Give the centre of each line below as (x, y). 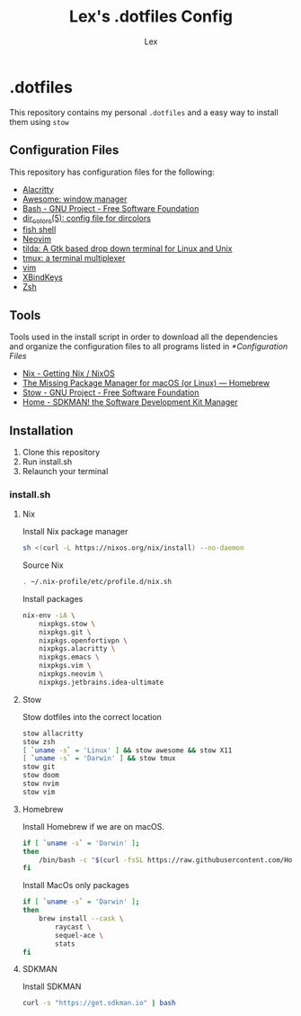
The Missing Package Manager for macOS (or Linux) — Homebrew (146, 383)
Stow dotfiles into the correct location (92, 716)
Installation (41, 431)
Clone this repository (61, 452)
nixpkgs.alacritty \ (77, 649)
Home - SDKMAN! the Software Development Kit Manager (130, 402)
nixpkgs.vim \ (65, 666)
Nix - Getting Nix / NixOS (68, 373)
